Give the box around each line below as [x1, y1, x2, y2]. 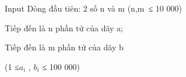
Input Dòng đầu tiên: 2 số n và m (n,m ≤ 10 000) [5, 2, 182, 14]
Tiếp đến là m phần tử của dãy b [5, 41, 124, 53]
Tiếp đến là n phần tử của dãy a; [5, 21, 124, 34]
